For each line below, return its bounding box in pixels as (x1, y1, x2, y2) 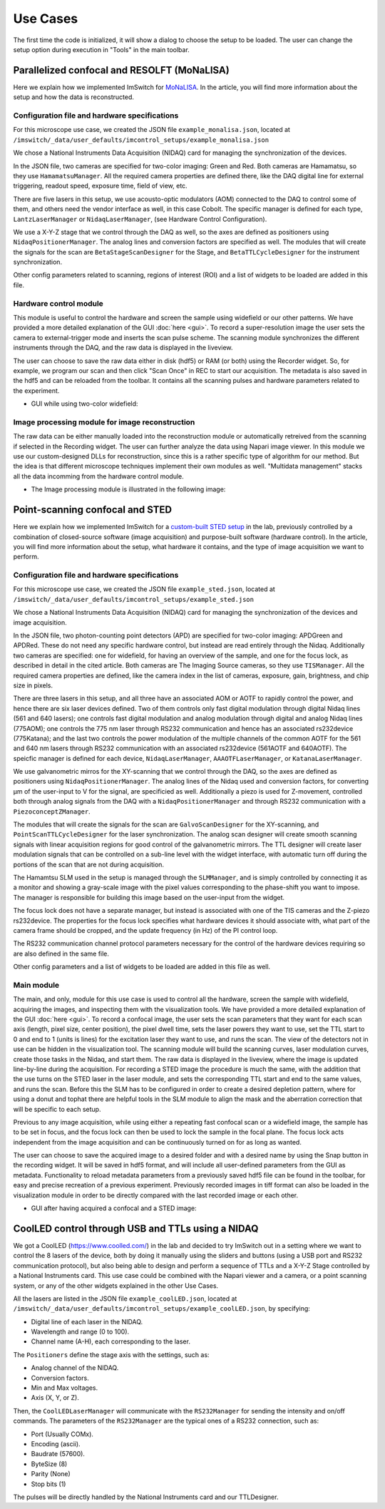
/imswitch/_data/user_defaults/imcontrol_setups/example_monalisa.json (13, 135, 269, 144)
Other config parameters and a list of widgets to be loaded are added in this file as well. (13, 963, 271, 971)
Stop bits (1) (31, 1480, 66, 1488)
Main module (13, 980, 60, 990)
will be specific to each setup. (13, 1105, 101, 1113)
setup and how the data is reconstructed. (13, 93, 135, 101)
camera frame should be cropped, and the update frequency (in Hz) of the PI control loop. (13, 926, 278, 934)
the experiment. (13, 386, 60, 395)
